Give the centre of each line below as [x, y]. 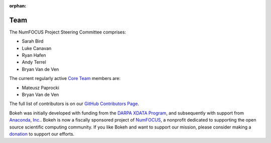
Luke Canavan [37, 48]
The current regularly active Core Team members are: [65, 78]
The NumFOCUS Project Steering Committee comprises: [68, 32]
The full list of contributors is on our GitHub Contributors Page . [74, 104]
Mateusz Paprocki [41, 87]
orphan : [18, 6]
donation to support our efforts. [42, 134]
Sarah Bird [33, 41]
